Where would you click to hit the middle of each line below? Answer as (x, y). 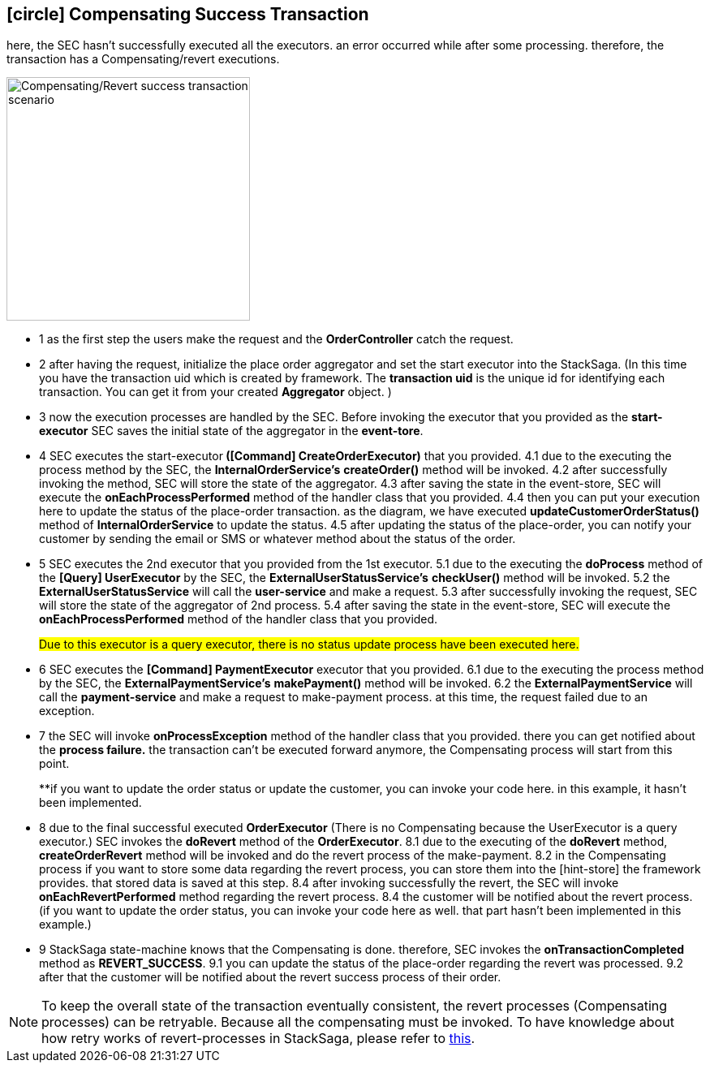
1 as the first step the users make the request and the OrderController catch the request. (276, 339)
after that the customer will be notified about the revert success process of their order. (270, 977)
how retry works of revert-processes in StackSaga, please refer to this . (258, 1039)
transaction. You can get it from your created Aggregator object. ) (215, 392)
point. (54, 764)
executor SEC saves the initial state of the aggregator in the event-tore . (231, 431)
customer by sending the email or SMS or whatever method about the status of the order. (278, 539)
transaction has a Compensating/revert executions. (143, 59)
